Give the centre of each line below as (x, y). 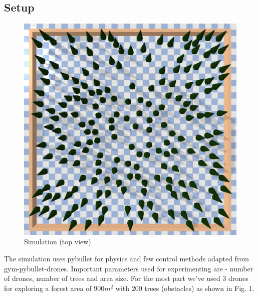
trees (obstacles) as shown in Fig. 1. (199, 288)
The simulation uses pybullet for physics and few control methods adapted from (127, 259)
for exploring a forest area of (48, 288)
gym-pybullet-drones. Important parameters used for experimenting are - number (129, 268)
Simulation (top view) (58, 242)
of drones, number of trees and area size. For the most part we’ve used (112, 278)
